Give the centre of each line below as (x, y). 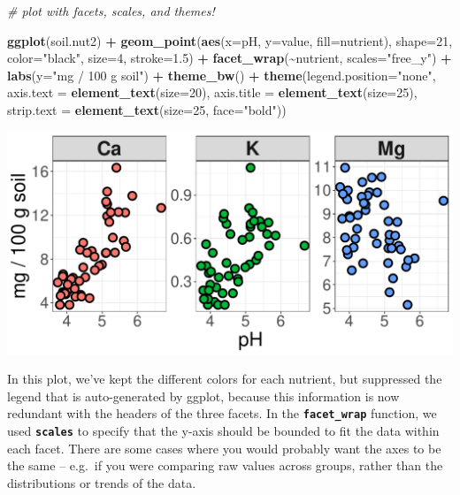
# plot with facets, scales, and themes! (111, 11)
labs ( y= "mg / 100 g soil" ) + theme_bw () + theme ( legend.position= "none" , (222, 75)
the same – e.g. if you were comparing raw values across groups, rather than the (225, 465)
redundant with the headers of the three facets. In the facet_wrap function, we (222, 413)
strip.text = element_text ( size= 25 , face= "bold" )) (147, 109)
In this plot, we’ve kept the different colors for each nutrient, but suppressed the (225, 379)
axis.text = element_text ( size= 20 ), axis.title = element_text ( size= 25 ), (212, 92)
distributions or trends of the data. (102, 482)
